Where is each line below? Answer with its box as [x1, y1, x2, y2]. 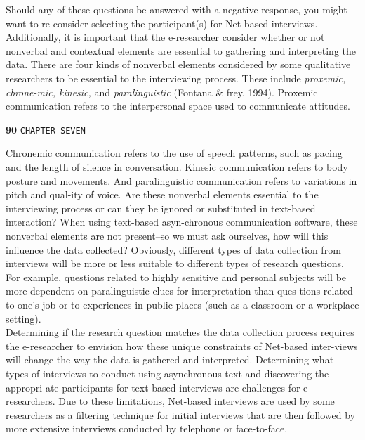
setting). [6, 311, 41, 325]
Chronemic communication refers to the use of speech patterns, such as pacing [6, 145, 343, 160]
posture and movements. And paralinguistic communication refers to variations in [6, 173, 357, 188]
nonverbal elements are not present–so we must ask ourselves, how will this [6, 228, 328, 242]
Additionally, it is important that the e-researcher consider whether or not [6, 30, 325, 44]
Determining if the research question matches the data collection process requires [6, 325, 354, 339]
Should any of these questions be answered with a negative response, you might [6, 2, 347, 16]
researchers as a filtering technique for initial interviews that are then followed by [6, 407, 355, 422]
